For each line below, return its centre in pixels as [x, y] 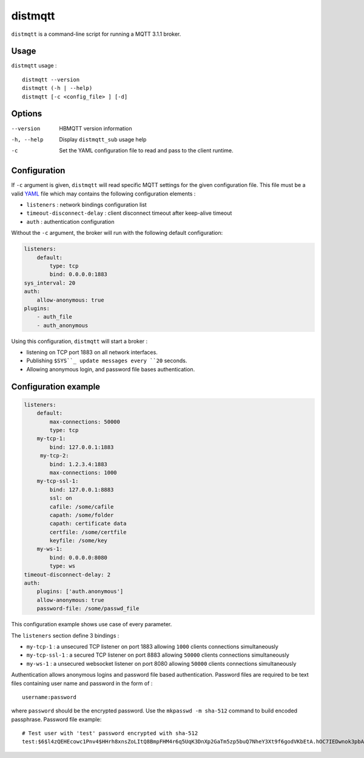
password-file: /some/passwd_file [88, 609]
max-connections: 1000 [83, 472]
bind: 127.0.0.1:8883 [82, 489]
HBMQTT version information [96, 128]
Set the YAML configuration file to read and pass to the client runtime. [146, 151]
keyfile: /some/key [78, 541]
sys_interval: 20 [50, 283]
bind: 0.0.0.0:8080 [78, 557]
